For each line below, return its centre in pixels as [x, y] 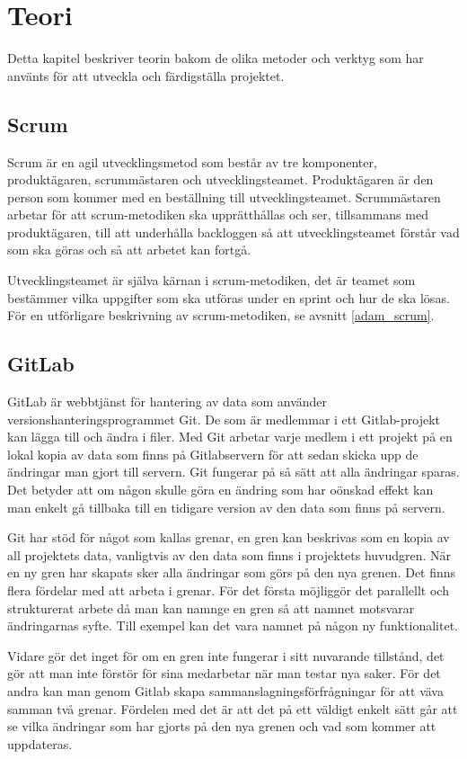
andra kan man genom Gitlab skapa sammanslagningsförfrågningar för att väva [225, 690]
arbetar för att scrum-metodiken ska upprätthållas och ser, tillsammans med [218, 214]
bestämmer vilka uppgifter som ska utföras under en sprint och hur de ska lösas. [229, 297]
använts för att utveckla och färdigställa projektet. [146, 75]
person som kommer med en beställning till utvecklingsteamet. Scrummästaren [224, 196]
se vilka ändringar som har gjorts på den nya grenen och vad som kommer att [222, 726]
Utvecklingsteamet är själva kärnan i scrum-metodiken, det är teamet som [211, 280]
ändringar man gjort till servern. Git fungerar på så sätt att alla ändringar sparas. [233, 472]
